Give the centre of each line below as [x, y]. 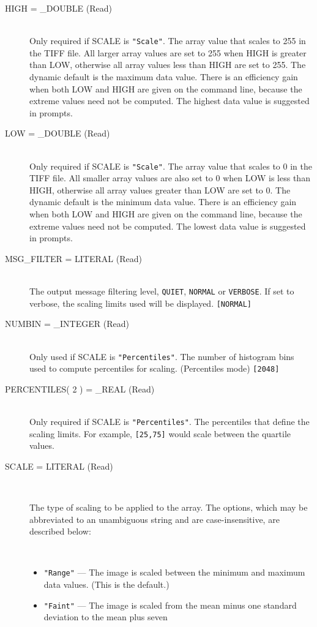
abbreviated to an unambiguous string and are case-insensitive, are [155, 519]
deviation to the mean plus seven [106, 617]
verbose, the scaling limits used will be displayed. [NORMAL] [140, 303]
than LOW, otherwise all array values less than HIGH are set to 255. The [168, 65]
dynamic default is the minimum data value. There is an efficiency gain [163, 202]
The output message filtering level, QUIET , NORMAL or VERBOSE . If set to [162, 291]
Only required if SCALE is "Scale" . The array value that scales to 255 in [168, 41]
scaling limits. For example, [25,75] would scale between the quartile [160, 433]
